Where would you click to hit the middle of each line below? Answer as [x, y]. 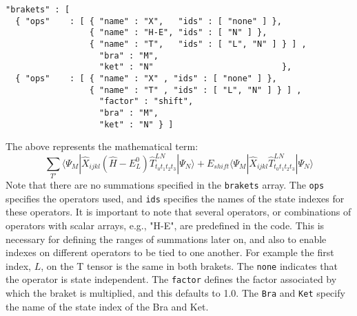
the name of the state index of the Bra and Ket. [107, 306]
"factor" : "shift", [146, 102]
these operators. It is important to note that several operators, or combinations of [178, 212]
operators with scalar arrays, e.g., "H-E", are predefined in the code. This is [165, 225]
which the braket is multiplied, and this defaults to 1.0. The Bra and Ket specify [175, 293]
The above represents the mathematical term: [102, 146]
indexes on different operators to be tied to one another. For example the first [170, 252]
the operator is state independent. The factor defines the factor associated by [171, 279]
